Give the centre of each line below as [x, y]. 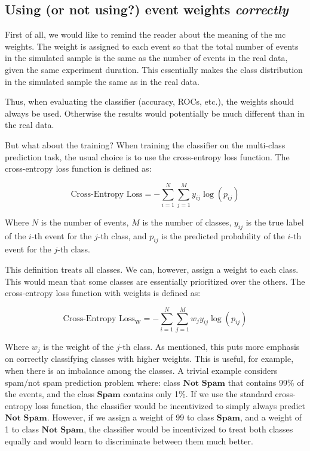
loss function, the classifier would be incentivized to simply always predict [170, 405]
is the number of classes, [187, 222]
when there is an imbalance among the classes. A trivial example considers [141, 370]
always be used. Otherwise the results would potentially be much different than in [155, 113]
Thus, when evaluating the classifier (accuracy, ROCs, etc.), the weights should [150, 101]
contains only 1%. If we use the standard [198, 394]
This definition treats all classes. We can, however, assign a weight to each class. [152, 269]
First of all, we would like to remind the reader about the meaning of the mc [145, 34]
